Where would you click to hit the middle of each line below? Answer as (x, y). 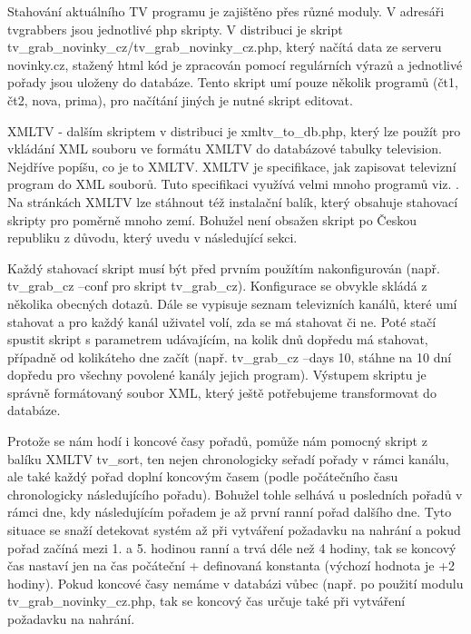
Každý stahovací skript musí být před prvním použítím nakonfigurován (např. (224, 267)
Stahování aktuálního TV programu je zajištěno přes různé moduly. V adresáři (226, 11)
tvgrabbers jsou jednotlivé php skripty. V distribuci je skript (175, 29)
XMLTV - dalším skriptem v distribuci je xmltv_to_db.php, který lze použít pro (234, 130)
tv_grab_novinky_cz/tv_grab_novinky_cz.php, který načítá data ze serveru (225, 47)
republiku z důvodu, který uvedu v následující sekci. (152, 238)
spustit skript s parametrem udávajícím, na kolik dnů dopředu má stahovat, (218, 339)
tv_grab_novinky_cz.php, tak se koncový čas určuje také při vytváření (206, 601)
